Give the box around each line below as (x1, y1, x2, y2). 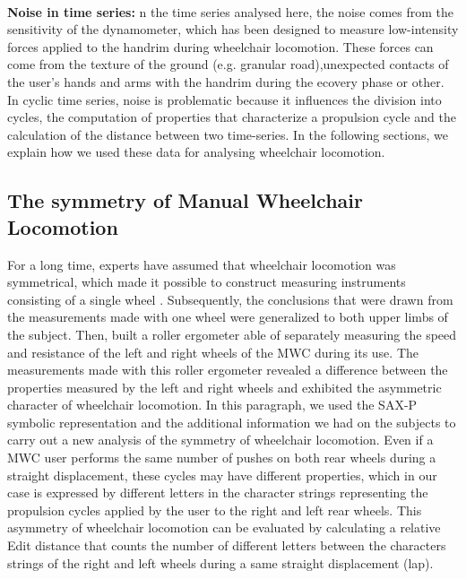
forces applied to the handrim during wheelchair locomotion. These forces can (7, 37, 434, 56)
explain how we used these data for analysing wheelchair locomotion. (7, 143, 385, 161)
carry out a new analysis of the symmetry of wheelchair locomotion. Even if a (7, 430, 434, 449)
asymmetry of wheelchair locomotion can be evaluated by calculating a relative (7, 518, 441, 537)
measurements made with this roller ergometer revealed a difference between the (7, 360, 448, 379)
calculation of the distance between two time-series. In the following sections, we (7, 125, 448, 143)
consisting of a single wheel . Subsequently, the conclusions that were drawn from (7, 289, 453, 308)
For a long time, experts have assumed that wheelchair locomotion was (7, 255, 396, 273)
